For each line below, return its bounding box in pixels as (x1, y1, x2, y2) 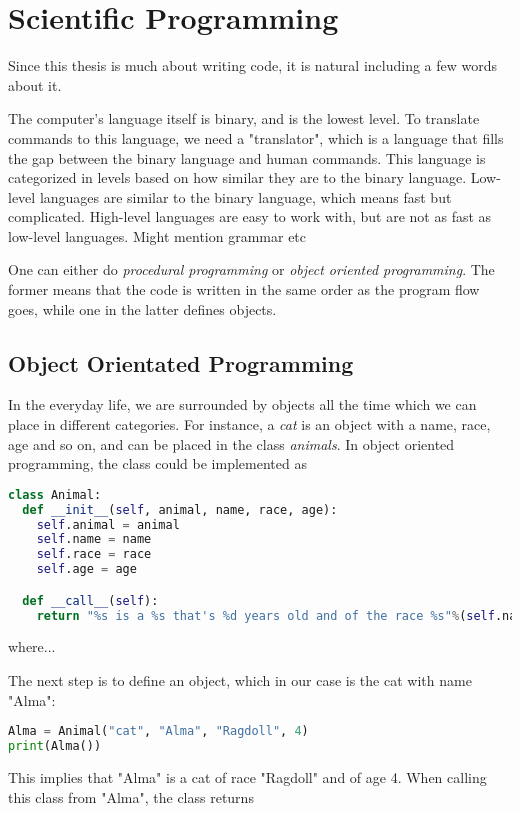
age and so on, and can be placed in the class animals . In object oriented (8, 433, 455, 454)
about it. (8, 74, 62, 95)
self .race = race (36, 547, 152, 562)
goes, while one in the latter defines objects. (8, 298, 277, 319)
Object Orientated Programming (8, 347, 354, 378)
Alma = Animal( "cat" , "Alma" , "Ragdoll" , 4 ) (8, 724, 309, 739)
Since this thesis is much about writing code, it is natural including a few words (8, 55, 498, 76)
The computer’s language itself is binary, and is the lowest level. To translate (8, 108, 480, 129)
